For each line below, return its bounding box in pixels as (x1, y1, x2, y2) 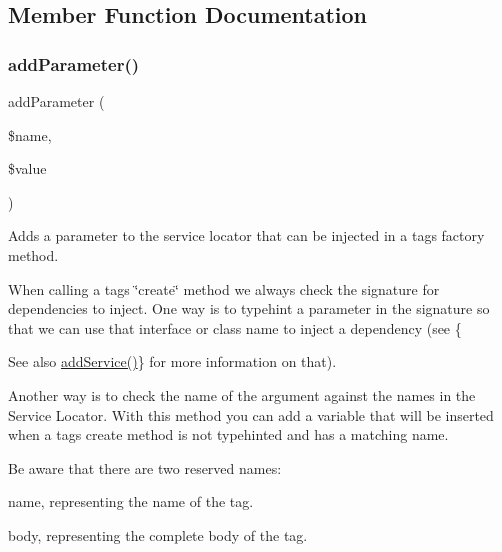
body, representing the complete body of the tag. (8, 524, 308, 545)
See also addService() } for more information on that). (8, 351, 337, 372)
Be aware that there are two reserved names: (8, 457, 282, 478)
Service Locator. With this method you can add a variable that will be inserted (8, 404, 494, 425)
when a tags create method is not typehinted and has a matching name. (8, 424, 449, 445)
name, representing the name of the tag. (8, 491, 254, 512)
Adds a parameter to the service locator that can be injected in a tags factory (8, 225, 485, 246)
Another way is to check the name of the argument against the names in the (8, 384, 476, 405)
